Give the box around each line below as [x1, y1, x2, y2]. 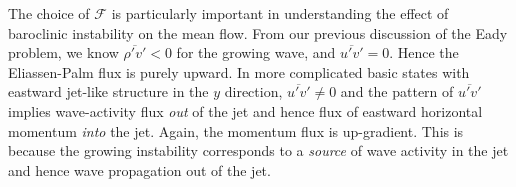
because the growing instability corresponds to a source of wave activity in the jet [8, 140, 509, 161]
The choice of [8, 3, 90, 23]
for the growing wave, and [176, 42, 336, 63]
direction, [224, 81, 283, 102]
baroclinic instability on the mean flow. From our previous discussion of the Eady [8, 22, 508, 43]
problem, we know [8, 42, 119, 63]
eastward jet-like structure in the [8, 81, 209, 102]
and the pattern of [340, 81, 454, 102]
